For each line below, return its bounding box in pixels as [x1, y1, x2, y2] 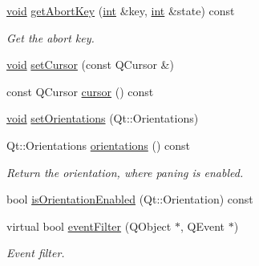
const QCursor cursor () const [6, 83, 154, 99]
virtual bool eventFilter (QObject [6, 217, 172, 234]
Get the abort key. [6, 29, 95, 46]
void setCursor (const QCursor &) [6, 56, 174, 73]
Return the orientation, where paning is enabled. [6, 163, 244, 180]
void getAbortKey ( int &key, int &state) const [6, 2, 235, 18]
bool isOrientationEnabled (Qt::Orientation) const [6, 191, 253, 208]
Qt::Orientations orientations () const [6, 136, 191, 153]
